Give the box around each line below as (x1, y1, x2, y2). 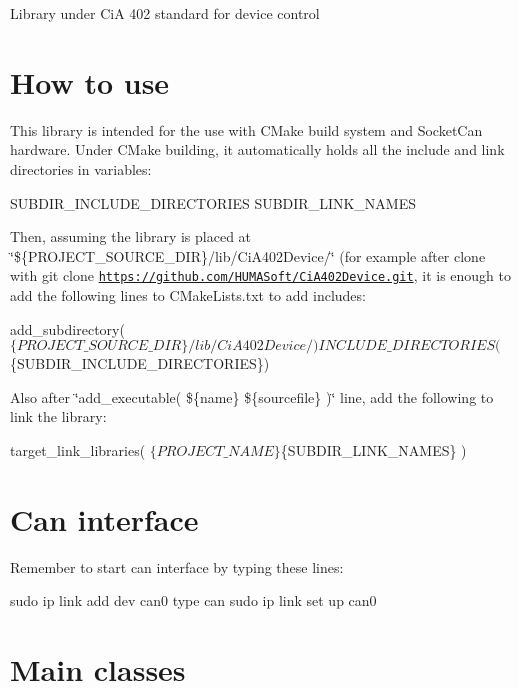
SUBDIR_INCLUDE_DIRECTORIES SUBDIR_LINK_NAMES (10, 192, 417, 213)
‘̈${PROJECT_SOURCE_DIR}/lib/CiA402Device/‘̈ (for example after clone (10, 245, 486, 266)
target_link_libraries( (10, 439, 146, 460)
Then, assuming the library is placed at (10, 226, 252, 247)
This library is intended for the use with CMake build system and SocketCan (10, 119, 483, 140)
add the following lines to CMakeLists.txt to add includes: (10, 284, 366, 305)
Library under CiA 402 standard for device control (10, 3, 320, 23)
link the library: (10, 406, 107, 427)
